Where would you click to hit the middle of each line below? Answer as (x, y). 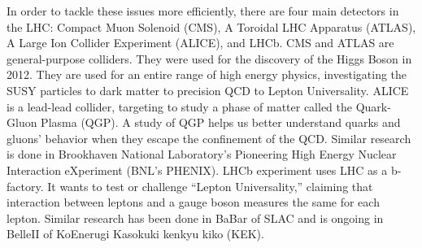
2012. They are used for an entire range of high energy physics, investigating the (207, 74)
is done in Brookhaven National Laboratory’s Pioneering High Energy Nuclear (202, 154)
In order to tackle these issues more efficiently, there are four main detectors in (203, 11)
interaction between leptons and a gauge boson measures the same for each (193, 202)
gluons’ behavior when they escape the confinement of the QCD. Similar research (209, 138)
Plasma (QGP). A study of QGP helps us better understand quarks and (221, 122)
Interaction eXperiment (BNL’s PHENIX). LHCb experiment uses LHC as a (197, 170)
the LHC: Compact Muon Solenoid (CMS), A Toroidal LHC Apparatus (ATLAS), (211, 26)
